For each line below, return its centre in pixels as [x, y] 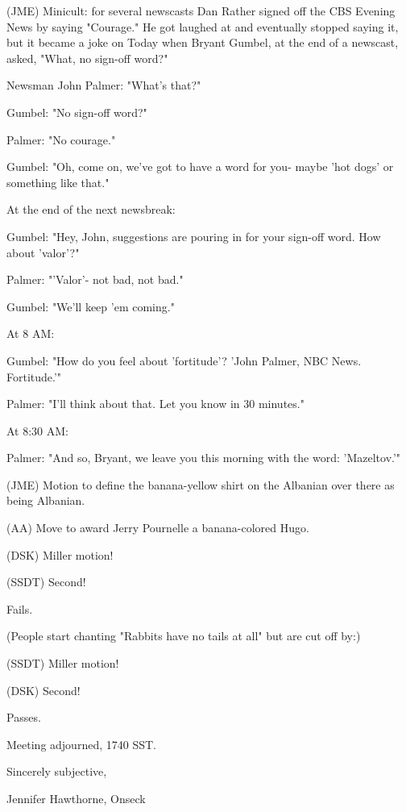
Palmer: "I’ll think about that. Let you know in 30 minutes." [155, 404]
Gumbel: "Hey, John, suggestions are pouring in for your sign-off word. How [194, 236]
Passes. [24, 717]
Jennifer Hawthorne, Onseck [76, 798]
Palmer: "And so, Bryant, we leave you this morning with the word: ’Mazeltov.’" [204, 458]
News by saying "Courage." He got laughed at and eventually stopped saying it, [203, 26]
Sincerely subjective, [57, 771]
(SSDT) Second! [46, 582]
